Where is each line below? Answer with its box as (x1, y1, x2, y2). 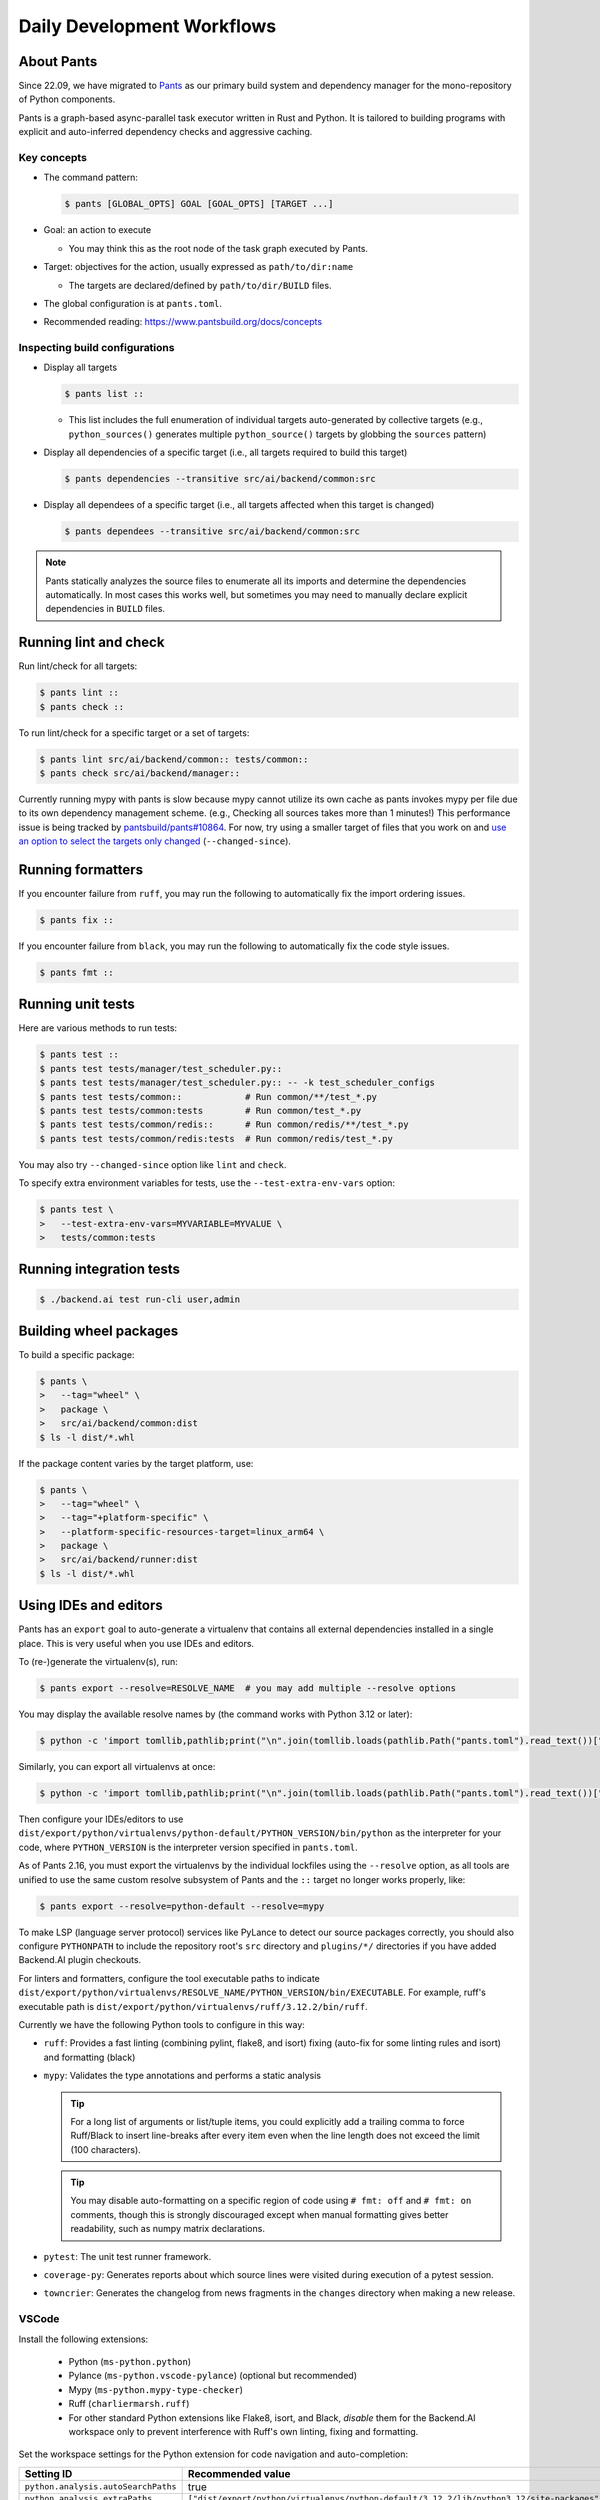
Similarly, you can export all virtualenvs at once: (18, 1761, 216, 1773)
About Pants (18, 53, 98, 70)
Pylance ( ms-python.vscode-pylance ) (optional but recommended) (68, 2370, 358, 2382)
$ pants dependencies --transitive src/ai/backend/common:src (64, 473, 376, 485)
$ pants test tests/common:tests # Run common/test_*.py (39, 1105, 362, 1116)
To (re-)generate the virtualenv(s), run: (18, 1656, 179, 1668)
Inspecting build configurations (18, 341, 175, 355)
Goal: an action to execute (43, 224, 152, 236)
